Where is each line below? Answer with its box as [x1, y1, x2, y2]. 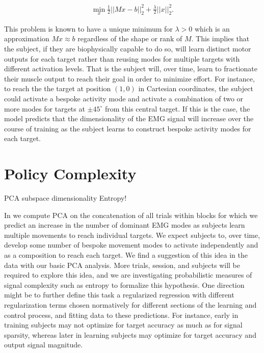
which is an [194, 23, 230, 34]
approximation [4, 33, 49, 44]
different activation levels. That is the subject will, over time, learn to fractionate [4, 63, 257, 74]
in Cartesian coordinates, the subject [138, 83, 253, 94]
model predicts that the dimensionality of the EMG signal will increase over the [4, 113, 254, 124]
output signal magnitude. [4, 339, 83, 350]
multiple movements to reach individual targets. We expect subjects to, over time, [4, 229, 260, 240]
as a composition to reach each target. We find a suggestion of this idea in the [4, 249, 248, 260]
